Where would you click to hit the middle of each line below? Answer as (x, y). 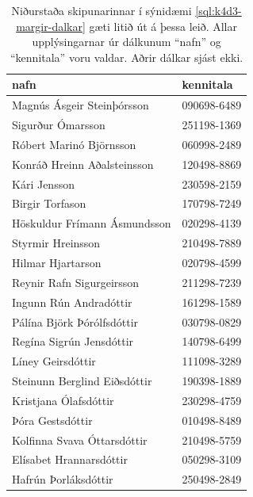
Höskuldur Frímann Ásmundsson (92, 223)
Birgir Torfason (49, 203)
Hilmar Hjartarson (57, 262)
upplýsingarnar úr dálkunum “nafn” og (126, 42)
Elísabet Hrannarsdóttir (70, 459)
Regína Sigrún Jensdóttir (73, 341)
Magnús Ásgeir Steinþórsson (80, 105)
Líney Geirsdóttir (54, 361)
